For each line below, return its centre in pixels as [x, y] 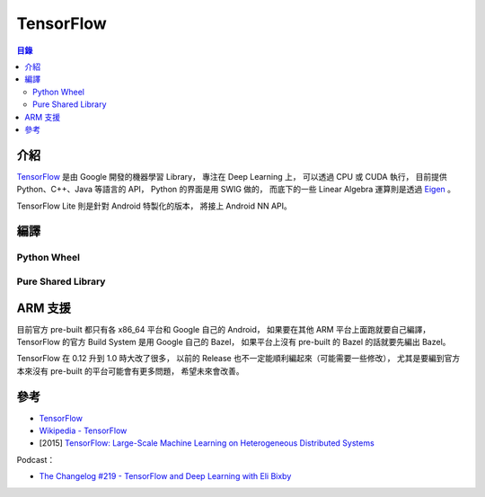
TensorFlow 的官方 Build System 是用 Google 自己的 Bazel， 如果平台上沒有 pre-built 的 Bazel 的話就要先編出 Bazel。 [234, 342]
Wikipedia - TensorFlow [83, 430]
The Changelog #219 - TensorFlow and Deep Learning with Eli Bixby [165, 476]
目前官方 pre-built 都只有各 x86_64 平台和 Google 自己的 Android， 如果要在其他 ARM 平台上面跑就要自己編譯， [224, 329]
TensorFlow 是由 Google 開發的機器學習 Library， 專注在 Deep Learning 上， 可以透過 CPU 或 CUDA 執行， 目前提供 [232, 176]
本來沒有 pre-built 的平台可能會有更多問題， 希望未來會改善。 [130, 371]
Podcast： [36, 459]
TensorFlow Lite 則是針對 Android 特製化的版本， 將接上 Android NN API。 [154, 206]
